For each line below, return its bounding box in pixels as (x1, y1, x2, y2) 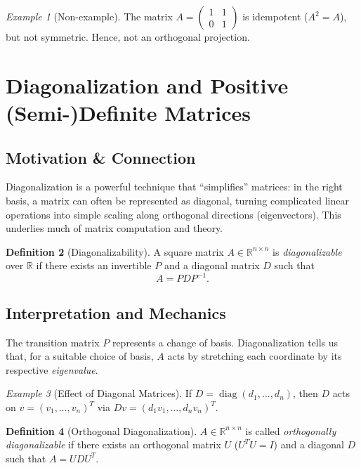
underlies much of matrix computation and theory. (6, 221, 223, 235)
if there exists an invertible (36, 258, 152, 273)
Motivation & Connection (6, 146, 196, 168)
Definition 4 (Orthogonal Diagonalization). (6, 423, 197, 438)
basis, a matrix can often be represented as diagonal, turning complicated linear (6, 193, 349, 207)
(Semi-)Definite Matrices (6, 98, 251, 126)
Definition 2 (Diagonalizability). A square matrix (6, 244, 224, 259)
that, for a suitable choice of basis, (6, 349, 154, 363)
